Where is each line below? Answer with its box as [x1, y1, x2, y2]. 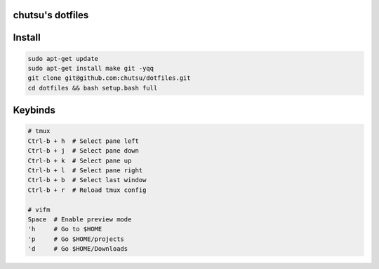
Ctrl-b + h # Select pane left [27, 137, 140, 145]
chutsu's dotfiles [13, 9, 89, 21]
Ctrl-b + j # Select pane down [27, 147, 140, 155]
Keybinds [13, 104, 56, 116]
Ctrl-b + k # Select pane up [27, 156, 132, 165]
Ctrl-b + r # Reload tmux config [27, 186, 147, 194]
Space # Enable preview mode [27, 215, 132, 223]
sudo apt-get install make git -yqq [27, 64, 154, 73]
